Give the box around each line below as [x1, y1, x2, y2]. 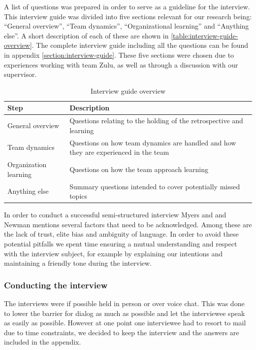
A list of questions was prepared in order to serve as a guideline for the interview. [4, 1, 250, 11]
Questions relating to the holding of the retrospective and [69, 115, 243, 126]
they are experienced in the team [69, 147, 169, 157]
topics [69, 191, 88, 201]
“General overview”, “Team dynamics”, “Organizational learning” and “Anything [4, 21, 249, 31]
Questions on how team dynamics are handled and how [69, 137, 236, 147]
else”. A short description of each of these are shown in [4, 30, 169, 40]
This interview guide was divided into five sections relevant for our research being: [4, 11, 252, 21]
